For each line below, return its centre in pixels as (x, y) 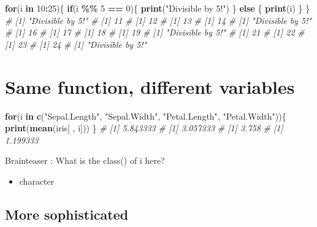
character (37, 181)
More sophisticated (67, 214)
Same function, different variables (150, 86)
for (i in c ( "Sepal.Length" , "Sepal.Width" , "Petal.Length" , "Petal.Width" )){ (146, 116)
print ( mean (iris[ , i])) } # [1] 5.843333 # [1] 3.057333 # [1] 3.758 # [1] (144, 128)
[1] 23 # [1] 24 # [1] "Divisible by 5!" (76, 44)
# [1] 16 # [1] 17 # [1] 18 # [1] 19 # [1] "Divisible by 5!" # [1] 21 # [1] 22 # (155, 32)
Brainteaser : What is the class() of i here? (85, 160)
